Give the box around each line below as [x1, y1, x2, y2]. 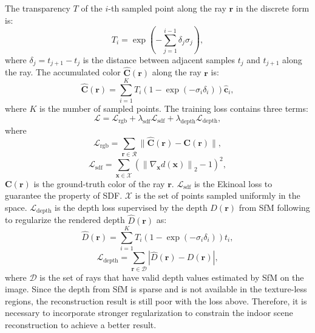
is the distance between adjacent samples [83, 53, 235, 66]
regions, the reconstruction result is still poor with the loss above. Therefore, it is [5, 294, 307, 307]
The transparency [5, 2, 70, 14]
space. [5, 201, 27, 213]
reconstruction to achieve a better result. [5, 318, 157, 331]
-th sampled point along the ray [108, 2, 226, 14]
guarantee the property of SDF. [5, 189, 123, 202]
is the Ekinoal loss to [194, 177, 273, 190]
